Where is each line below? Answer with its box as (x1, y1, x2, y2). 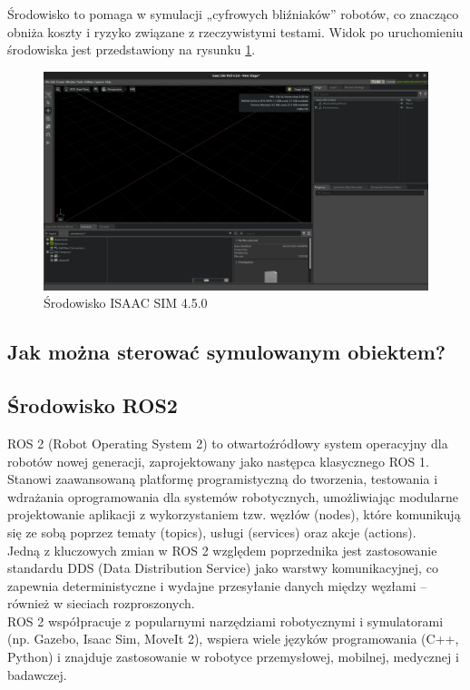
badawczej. (7, 665, 67, 684)
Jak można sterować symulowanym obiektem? (7, 338, 446, 366)
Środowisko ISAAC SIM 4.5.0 (44, 293, 208, 312)
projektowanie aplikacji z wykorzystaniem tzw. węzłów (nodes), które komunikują (7, 505, 461, 524)
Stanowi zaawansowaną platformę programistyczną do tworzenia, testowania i (7, 469, 438, 488)
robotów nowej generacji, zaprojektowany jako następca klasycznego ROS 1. (7, 451, 429, 470)
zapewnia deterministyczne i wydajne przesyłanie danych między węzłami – (7, 576, 427, 595)
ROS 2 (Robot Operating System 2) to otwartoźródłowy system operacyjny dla (7, 433, 448, 452)
